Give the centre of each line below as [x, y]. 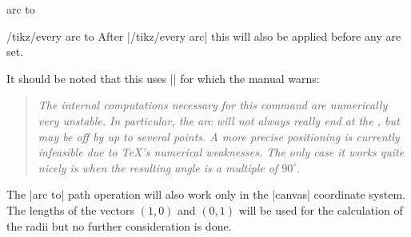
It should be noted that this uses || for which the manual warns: [163, 78]
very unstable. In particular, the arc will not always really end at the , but [219, 120]
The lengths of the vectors [71, 209]
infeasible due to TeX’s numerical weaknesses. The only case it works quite [221, 152]
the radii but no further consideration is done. [119, 225]
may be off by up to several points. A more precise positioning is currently [219, 136]
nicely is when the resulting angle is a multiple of [158, 167]
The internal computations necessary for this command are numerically [213, 105]
